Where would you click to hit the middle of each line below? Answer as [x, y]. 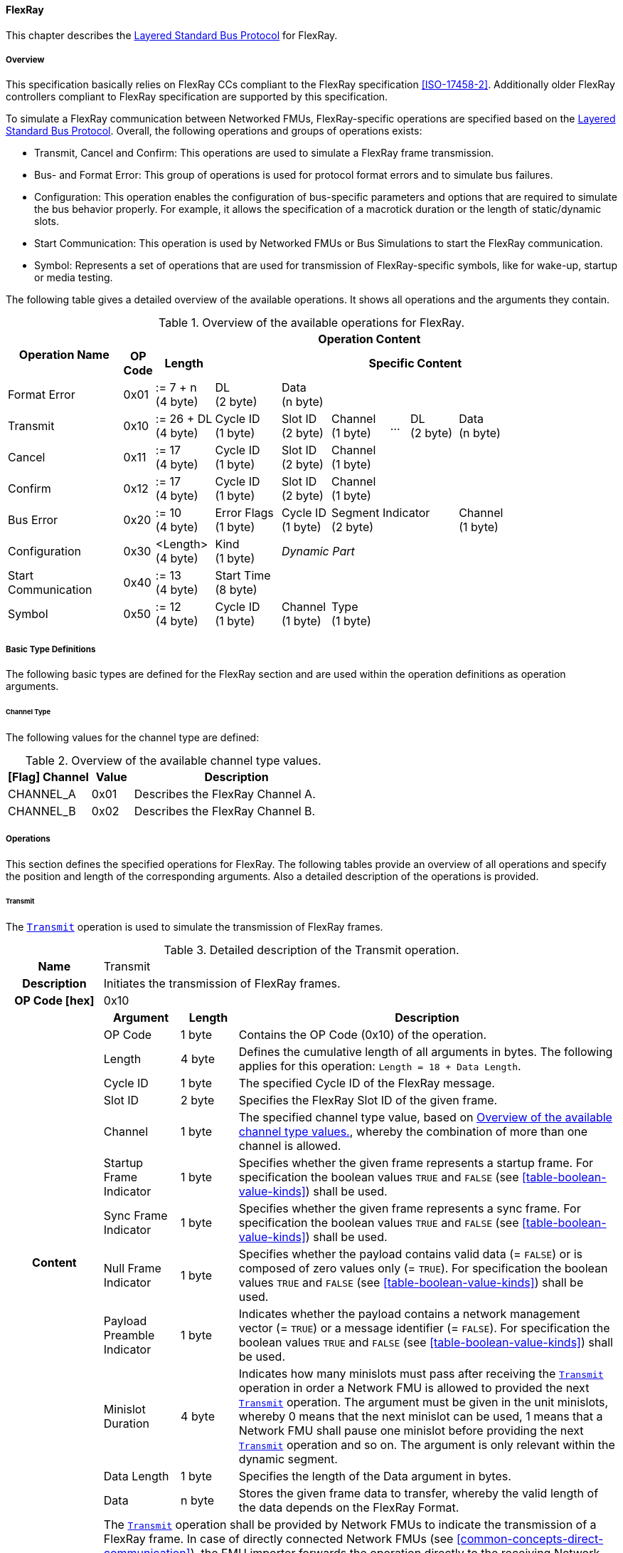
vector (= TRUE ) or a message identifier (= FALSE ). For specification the [424, 1328]
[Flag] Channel [48, 776]
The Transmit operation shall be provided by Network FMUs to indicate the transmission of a [350, 1525]
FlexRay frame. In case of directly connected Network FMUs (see [278, 1539]
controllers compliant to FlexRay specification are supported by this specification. [197, 97]
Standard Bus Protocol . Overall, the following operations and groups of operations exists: [214, 131]
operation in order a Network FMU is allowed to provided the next [414, 1388]
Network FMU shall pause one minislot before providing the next [411, 1431]
